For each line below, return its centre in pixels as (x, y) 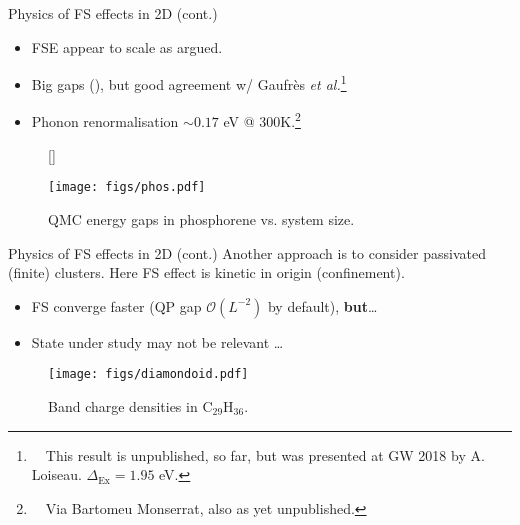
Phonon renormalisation (105, 121)
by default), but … (322, 305)
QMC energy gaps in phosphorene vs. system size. (201, 218)
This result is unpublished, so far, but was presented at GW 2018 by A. (265, 454)
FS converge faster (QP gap (116, 305)
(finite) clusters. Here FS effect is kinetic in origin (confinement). (206, 272)
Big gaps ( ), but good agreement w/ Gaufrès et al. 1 (189, 82)
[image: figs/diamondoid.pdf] (148, 374)
